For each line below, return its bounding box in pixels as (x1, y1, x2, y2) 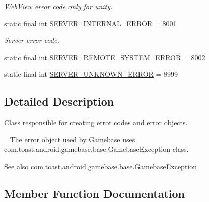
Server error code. (4, 35, 59, 45)
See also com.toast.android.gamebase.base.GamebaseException (4, 161, 197, 171)
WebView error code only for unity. (4, 1, 113, 11)
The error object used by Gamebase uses (10, 134, 135, 144)
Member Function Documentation (4, 185, 185, 201)
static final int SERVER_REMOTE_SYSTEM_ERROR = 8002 (4, 52, 205, 62)
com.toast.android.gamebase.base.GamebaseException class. (4, 144, 189, 155)
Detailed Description (4, 93, 114, 109)
